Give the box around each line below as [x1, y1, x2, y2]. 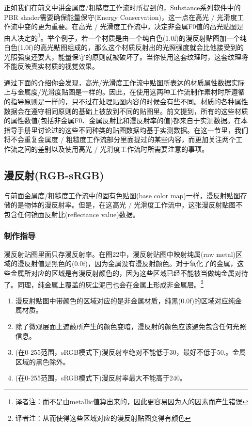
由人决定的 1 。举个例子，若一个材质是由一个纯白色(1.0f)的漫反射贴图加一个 [4, 31, 240, 43]
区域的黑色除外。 [15, 356, 70, 366]
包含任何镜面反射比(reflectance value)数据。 [4, 209, 140, 219]
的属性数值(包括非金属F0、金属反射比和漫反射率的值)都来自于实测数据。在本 [4, 115, 248, 126]
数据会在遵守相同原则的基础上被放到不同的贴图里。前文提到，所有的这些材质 [4, 106, 248, 116]
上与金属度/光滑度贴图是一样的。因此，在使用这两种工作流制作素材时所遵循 [4, 87, 245, 97]
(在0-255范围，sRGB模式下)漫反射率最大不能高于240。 [15, 373, 187, 383]
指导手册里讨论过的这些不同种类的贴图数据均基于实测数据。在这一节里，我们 [4, 125, 248, 135]
